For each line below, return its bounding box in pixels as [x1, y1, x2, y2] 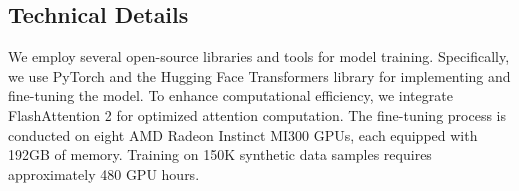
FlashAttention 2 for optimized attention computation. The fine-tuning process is [8, 104, 506, 125]
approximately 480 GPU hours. [8, 163, 200, 184]
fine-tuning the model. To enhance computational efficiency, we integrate [8, 85, 453, 106]
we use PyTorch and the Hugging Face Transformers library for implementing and [8, 65, 511, 86]
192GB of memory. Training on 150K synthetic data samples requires [8, 144, 432, 165]
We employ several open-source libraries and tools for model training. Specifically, [8, 46, 510, 67]
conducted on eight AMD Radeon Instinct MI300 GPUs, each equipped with [8, 124, 478, 145]
